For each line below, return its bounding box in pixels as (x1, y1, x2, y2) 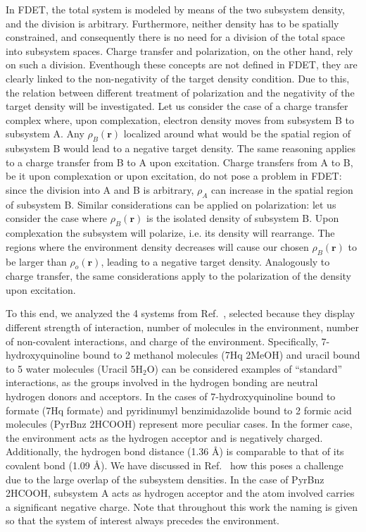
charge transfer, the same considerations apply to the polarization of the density (6, 268, 351, 283)
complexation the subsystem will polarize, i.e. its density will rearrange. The (6, 225, 335, 240)
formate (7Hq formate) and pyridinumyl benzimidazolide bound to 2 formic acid (6, 402, 352, 417)
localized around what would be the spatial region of (123, 126, 351, 141)
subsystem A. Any (6, 126, 84, 141)
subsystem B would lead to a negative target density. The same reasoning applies (6, 141, 355, 156)
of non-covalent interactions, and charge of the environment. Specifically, (6, 333, 318, 348)
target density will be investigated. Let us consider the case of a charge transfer (6, 99, 348, 113)
